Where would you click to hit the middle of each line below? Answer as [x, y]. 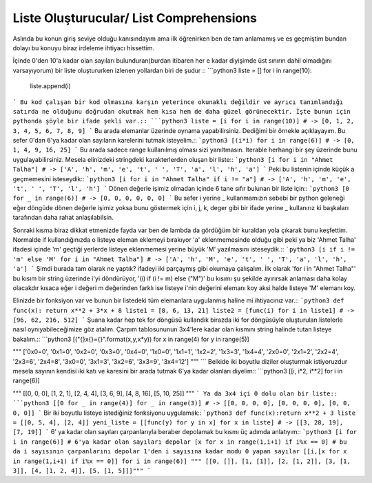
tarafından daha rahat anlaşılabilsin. [63, 218]
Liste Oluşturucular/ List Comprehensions [135, 18]
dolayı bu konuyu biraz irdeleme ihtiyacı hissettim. [84, 48]
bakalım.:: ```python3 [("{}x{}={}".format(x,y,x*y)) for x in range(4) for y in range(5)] [131, 339]
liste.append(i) [51, 86]
